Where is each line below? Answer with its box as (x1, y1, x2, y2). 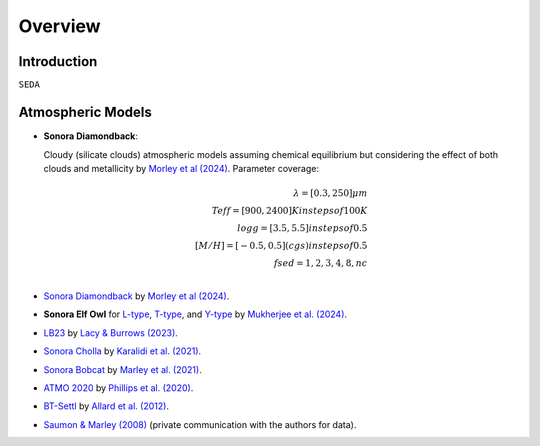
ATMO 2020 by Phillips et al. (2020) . (43, 381, 194, 394)
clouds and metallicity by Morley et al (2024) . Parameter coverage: (43, 162, 320, 174)
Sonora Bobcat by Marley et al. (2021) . (43, 363, 202, 375)
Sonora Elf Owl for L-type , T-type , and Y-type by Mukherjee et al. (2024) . (43, 308, 348, 320)
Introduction (18, 53, 98, 70)
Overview (18, 15, 101, 37)
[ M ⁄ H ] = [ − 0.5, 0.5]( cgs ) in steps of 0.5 (195, 240, 368, 252)
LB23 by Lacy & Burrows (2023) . (43, 326, 179, 339)
